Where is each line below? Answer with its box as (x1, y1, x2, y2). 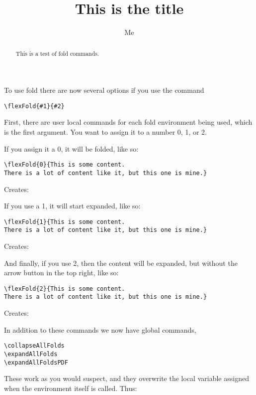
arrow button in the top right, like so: (4, 267, 119, 278)
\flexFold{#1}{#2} (4, 102, 65, 110)
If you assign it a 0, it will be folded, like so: (4, 143, 139, 154)
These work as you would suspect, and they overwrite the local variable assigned (4, 373, 249, 384)
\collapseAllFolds (4, 342, 65, 350)
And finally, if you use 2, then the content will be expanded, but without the (4, 257, 238, 268)
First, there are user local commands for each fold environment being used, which (4, 117, 253, 127)
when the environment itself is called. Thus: (4, 383, 137, 393)
